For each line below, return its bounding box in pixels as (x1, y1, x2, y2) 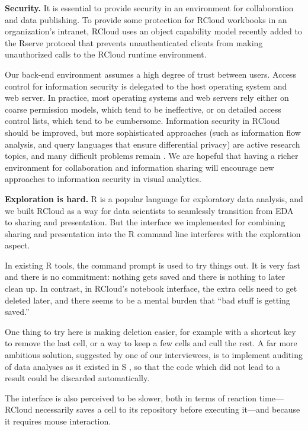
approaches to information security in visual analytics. (5, 173, 201, 185)
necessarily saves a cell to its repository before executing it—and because (35, 403, 300, 416)
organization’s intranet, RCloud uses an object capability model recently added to (5, 25, 302, 37)
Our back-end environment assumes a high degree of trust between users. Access (5, 68, 296, 80)
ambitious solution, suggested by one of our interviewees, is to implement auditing (5, 349, 303, 361)
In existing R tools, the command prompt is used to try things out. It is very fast (5, 258, 301, 271)
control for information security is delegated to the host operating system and (5, 79, 287, 92)
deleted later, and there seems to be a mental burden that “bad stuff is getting (5, 293, 290, 306)
